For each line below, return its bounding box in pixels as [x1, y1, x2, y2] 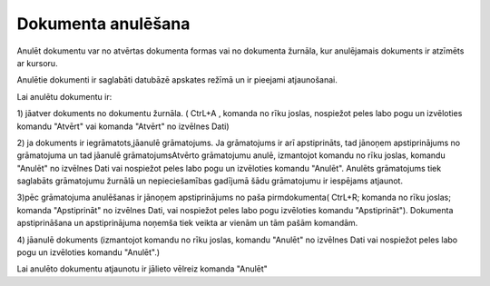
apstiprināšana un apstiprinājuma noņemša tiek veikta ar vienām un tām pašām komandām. [16, 218, 358, 229]
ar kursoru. [16, 57, 58, 68]
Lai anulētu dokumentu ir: [16, 91, 113, 102]
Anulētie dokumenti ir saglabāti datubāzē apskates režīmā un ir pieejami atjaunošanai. [16, 74, 338, 85]
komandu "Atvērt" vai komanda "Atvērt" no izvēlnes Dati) [16, 121, 230, 132]
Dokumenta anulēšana [16, 14, 191, 34]
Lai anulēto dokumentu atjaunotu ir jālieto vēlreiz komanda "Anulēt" [16, 263, 268, 274]
